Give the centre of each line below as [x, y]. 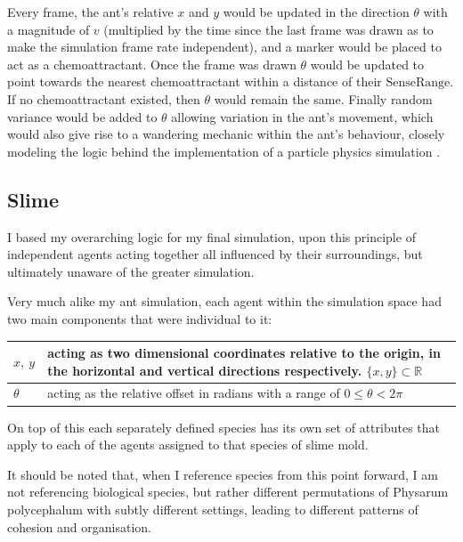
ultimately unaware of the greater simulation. [131, 271]
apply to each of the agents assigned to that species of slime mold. [188, 445]
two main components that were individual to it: [140, 318]
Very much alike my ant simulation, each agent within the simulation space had [224, 301]
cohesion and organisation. [79, 526]
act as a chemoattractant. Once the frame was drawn [152, 64]
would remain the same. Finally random [323, 98]
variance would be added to [82, 116]
